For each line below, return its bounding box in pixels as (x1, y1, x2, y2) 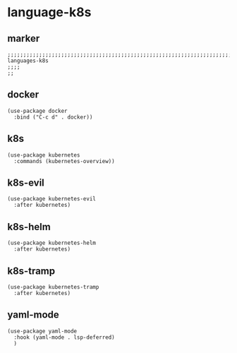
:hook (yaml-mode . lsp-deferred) (13, 333, 115, 341)
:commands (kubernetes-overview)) (13, 157, 115, 164)
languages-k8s (7, 57, 49, 64)
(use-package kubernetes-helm (7, 239, 97, 247)
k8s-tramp (7, 265, 55, 277)
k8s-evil (7, 177, 44, 189)
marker (7, 32, 40, 44)
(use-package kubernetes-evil (7, 196, 97, 203)
